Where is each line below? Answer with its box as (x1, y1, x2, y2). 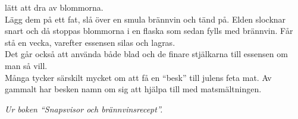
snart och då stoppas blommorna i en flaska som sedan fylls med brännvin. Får (5, 24, 293, 37)
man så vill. (5, 59, 48, 71)
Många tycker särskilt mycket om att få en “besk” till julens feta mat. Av (5, 71, 272, 83)
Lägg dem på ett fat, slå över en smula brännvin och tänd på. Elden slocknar (5, 12, 286, 25)
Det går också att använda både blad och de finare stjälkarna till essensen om (5, 48, 288, 60)
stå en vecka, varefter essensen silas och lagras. (5, 36, 175, 48)
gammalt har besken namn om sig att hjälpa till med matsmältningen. (5, 83, 262, 95)
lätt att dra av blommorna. (5, 1, 103, 13)
